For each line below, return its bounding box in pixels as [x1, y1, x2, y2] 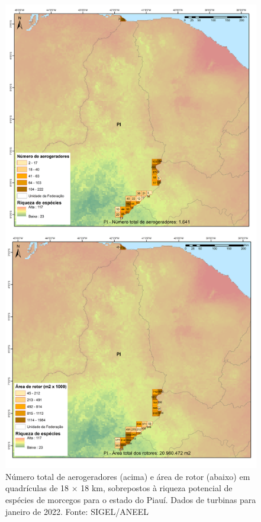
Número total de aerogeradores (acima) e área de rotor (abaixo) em [5, 470, 250, 482]
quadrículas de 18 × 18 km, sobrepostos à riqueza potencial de [5, 482, 233, 494]
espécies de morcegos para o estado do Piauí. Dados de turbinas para [5, 494, 256, 506]
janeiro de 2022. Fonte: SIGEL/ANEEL [5, 505, 149, 517]
